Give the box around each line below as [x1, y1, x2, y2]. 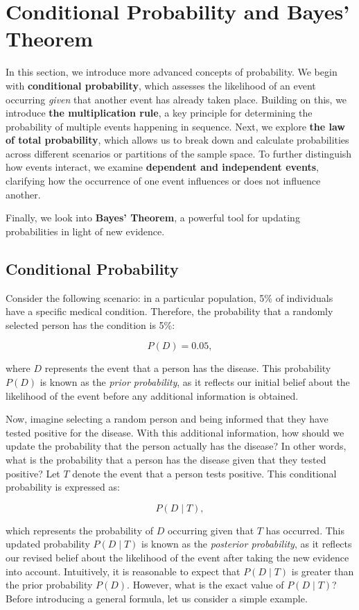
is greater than [291, 564, 354, 578]
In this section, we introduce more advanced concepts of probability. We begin [6, 65, 338, 79]
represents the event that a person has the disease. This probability [44, 361, 331, 375]
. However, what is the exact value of [127, 577, 284, 592]
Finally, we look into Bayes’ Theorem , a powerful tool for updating [6, 210, 300, 225]
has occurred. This [265, 523, 344, 537]
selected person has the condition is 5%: [6, 317, 175, 332]
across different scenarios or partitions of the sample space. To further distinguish [6, 146, 352, 160]
